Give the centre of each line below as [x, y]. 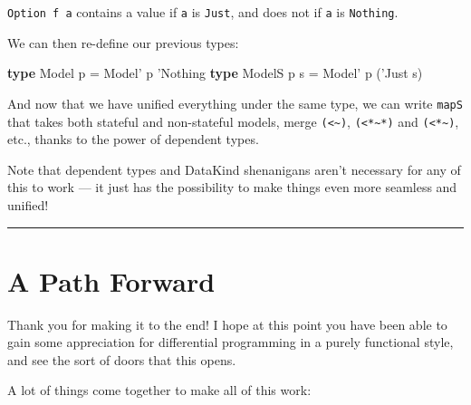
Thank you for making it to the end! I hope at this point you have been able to [227, 324]
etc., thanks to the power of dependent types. [133, 139]
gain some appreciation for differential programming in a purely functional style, [231, 342]
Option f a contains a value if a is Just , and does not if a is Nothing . [203, 12]
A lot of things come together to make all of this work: [159, 390]
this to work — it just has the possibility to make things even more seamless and [232, 187]
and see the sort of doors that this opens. [122, 359]
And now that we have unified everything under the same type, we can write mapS [235, 103]
